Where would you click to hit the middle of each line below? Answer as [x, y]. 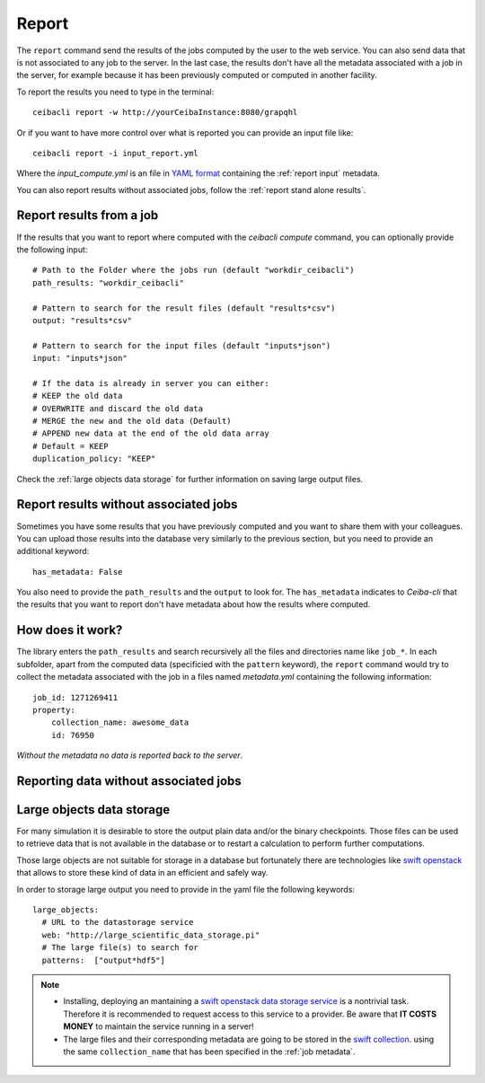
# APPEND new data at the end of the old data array [151, 434]
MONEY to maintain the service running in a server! [159, 1026]
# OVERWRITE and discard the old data [118, 408]
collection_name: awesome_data [120, 722]
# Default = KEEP [71, 446]
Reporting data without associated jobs [129, 781]
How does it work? [70, 630]
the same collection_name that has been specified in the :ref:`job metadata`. [209, 1052]
